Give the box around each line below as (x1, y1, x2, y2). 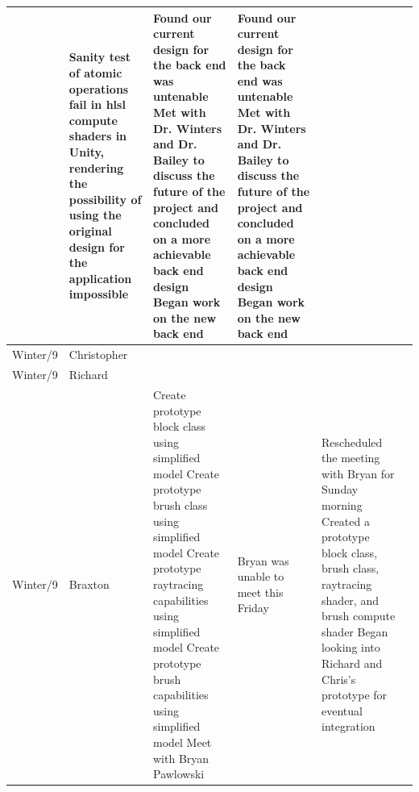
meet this (237, 583, 284, 600)
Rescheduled (322, 433, 383, 450)
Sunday (322, 481, 359, 498)
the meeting (322, 449, 380, 466)
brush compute (322, 607, 396, 624)
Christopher (68, 346, 128, 363)
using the (68, 206, 122, 223)
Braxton (68, 576, 110, 593)
